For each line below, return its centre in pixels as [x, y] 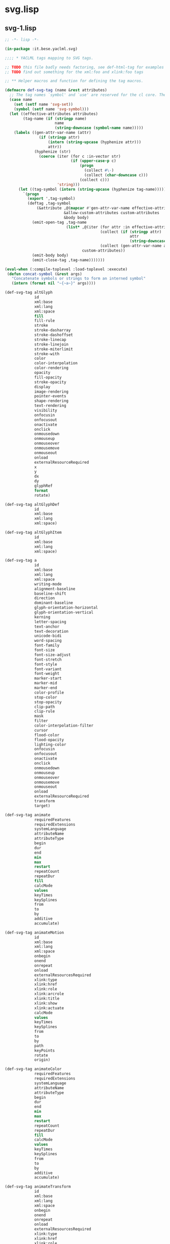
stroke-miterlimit [54, 349]
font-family [47, 645]
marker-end [46, 688]
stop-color [46, 697]
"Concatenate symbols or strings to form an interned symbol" [78, 279]
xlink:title [47, 998]
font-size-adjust [53, 655]
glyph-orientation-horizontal [66, 608]
